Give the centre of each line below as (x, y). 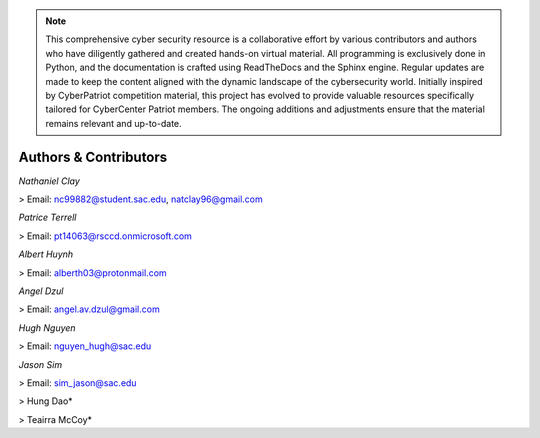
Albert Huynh (46, 254)
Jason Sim (40, 364)
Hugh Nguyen (47, 327)
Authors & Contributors (93, 156)
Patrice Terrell (47, 217)
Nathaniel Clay (49, 181)
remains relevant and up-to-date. (113, 123)
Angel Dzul (41, 291)
